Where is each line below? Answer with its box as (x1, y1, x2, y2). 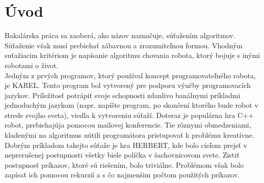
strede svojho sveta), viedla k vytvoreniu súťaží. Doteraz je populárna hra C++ (5, 109, 254, 120)
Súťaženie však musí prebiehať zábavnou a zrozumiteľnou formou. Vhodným (5, 40, 243, 50)
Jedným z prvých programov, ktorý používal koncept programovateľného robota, (5, 70, 256, 80)
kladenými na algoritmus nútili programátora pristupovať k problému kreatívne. (5, 130, 254, 140)
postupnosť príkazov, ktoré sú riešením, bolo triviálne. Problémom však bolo (5, 159, 244, 170)
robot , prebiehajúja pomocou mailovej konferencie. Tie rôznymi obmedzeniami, (5, 119, 251, 130)
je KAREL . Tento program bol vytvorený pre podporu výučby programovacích (5, 80, 251, 90)
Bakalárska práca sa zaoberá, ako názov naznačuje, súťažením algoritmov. (5, 30, 235, 41)
